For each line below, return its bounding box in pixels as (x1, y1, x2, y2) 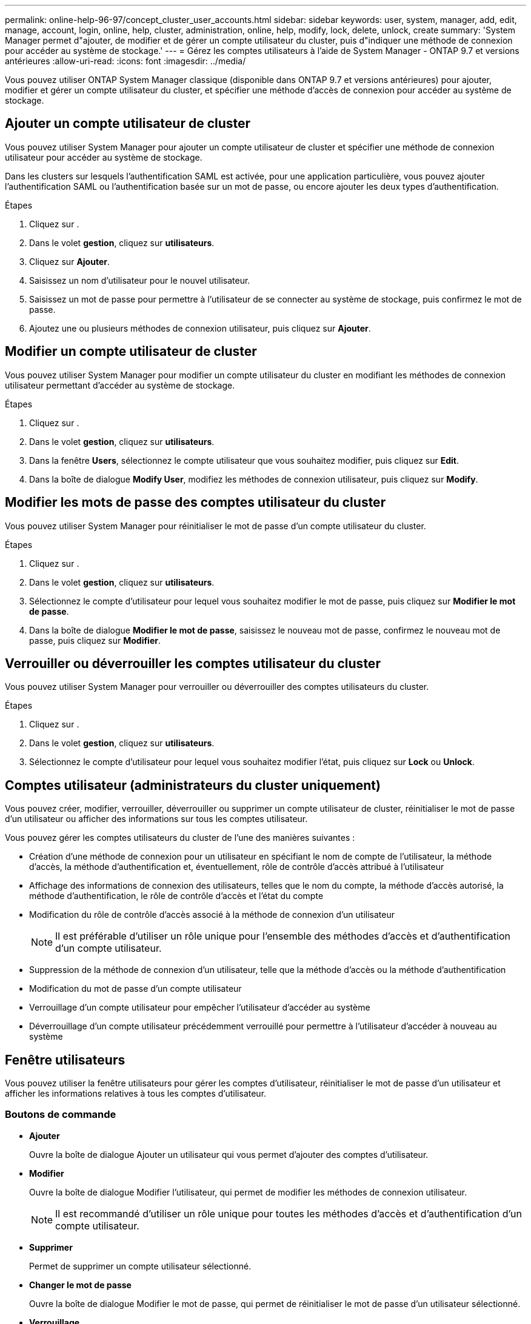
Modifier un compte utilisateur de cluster (5, 344, 257, 359)
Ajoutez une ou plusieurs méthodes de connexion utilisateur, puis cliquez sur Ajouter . (29, 323, 371, 333)
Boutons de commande (5, 1108, 116, 1121)
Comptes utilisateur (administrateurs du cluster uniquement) (5, 777, 381, 793)
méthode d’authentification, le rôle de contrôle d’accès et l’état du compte (29, 891, 324, 901)
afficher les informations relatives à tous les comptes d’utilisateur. (5, 1088, 267, 1099)
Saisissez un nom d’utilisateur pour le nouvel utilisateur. (29, 275, 250, 286)
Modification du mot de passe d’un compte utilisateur (29, 983, 242, 994)
